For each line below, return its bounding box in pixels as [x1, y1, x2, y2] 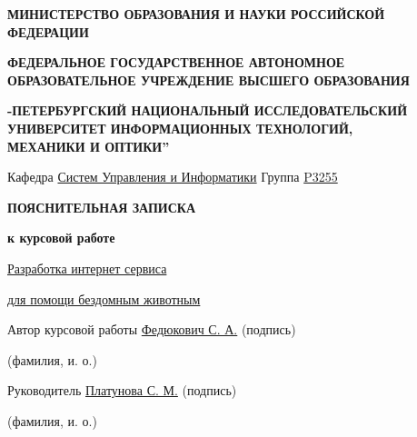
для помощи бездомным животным [7, 289, 201, 308]
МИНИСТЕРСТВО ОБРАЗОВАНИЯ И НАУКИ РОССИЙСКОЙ [7, 5, 385, 23]
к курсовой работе [7, 228, 115, 247]
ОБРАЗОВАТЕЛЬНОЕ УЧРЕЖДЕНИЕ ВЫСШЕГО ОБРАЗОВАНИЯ [7, 70, 410, 89]
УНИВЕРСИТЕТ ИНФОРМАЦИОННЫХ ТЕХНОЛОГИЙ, [7, 118, 353, 137]
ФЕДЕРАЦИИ [7, 22, 89, 41]
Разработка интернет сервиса [7, 258, 167, 277]
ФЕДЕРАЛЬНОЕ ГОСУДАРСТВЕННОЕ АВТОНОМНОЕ [7, 53, 345, 72]
